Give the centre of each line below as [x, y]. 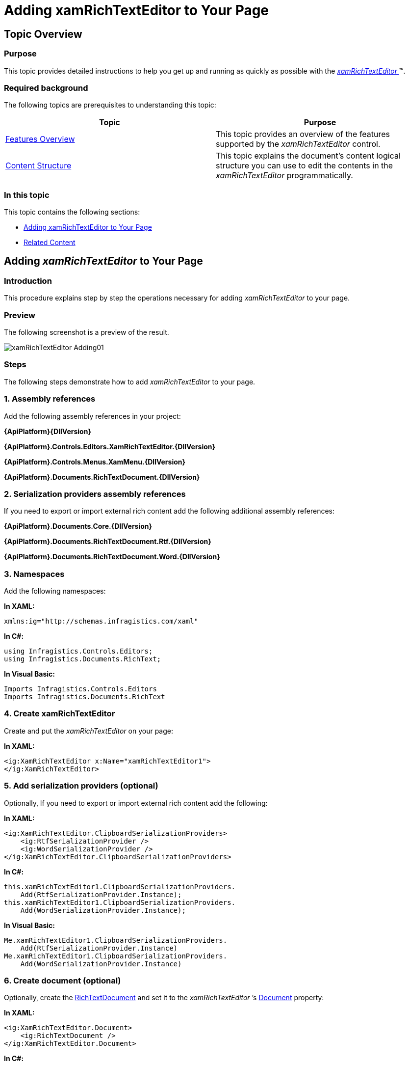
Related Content [50, 243]
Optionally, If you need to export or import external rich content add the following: [136, 803]
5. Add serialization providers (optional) [81, 786]
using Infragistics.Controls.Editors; [78, 651]
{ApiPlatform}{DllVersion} [48, 431]
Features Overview [40, 139]
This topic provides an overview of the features [303, 134]
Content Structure [38, 166]
